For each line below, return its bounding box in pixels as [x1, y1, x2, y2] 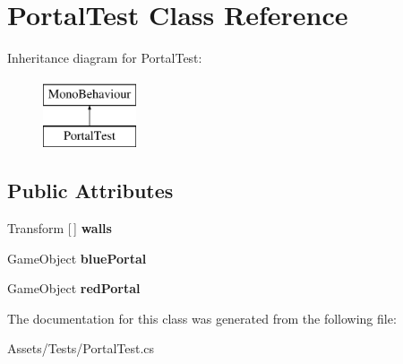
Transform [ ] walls [7, 219, 112, 238]
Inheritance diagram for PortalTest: [7, 48, 202, 67]
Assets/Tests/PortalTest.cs [7, 339, 155, 358]
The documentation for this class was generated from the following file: [7, 308, 397, 327]
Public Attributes [7, 177, 174, 204]
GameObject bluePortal [7, 248, 147, 267]
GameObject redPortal [7, 279, 141, 298]
